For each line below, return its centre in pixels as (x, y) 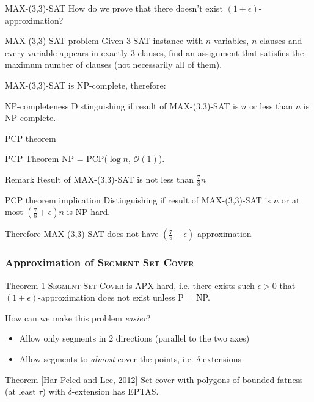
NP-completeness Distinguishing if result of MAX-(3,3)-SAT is (122, 105)
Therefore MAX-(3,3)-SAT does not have (82, 234)
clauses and (281, 41)
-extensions (221, 358)
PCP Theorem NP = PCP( (56, 159)
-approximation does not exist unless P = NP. (124, 297)
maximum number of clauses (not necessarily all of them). (114, 64)
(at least (20, 391)
